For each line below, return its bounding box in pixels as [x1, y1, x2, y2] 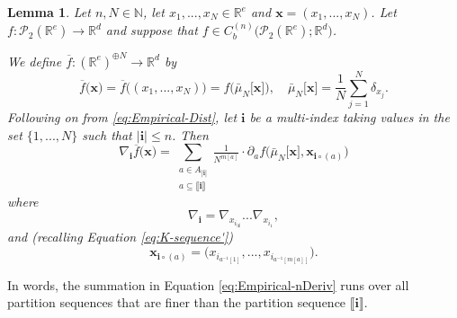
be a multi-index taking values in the [249, 108, 450, 127]
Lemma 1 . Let [7, 3, 91, 21]
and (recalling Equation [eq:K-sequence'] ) [7, 227, 233, 246]
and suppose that [105, 21, 198, 40]
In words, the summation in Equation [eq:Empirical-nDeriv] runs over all [7, 275, 409, 294]
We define [7, 51, 62, 70]
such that [82, 125, 132, 144]
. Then [172, 125, 209, 144]
